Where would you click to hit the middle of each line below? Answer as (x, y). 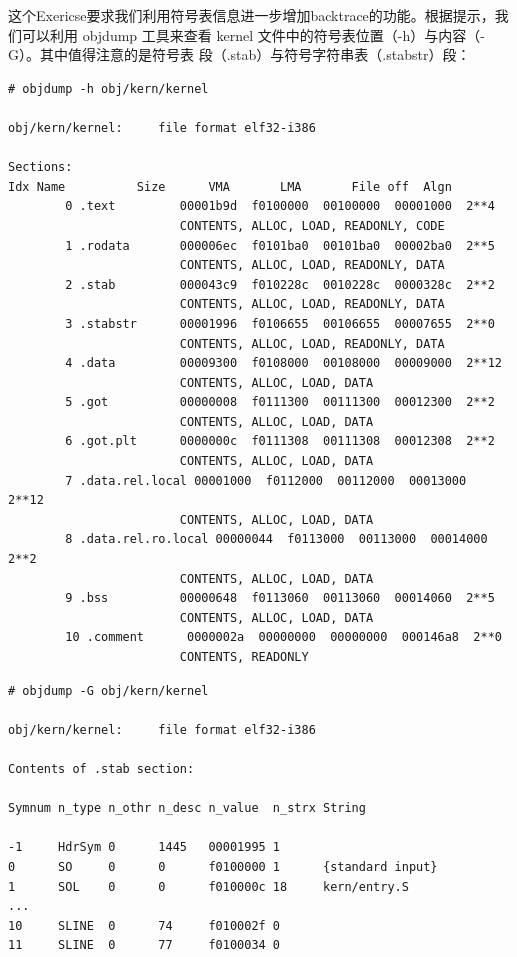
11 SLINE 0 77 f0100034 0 (144, 945)
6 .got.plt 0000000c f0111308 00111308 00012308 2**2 (280, 441)
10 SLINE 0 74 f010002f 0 (144, 925)
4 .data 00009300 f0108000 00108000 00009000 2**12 (283, 363)
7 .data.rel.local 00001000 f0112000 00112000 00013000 (266, 480)
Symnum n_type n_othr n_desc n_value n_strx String (187, 808)
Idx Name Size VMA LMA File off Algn (230, 186)
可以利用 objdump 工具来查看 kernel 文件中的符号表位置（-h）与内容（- (253, 34)
